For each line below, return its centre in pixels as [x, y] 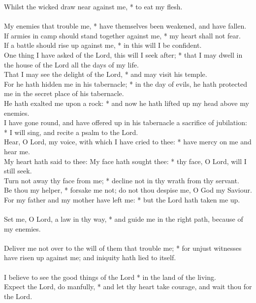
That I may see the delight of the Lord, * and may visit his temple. [106, 74]
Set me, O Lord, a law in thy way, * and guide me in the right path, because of [124, 219]
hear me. [17, 151]
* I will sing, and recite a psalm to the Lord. [71, 132]
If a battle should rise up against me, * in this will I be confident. [103, 45]
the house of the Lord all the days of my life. [71, 64]
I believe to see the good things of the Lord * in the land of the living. [110, 277]
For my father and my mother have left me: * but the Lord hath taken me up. [122, 199]
